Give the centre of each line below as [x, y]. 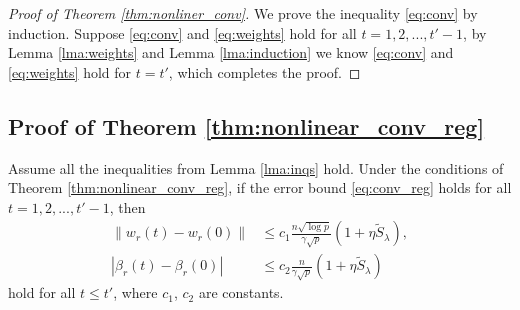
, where [135, 292]
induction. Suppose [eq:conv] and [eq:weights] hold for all [182, 32]
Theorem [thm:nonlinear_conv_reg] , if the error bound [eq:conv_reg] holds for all [260, 187]
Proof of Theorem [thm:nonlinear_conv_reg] [246, 125]
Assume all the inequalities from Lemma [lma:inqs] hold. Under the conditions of [256, 167]
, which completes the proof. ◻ [264, 71]
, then [127, 206]
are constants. [241, 292]
